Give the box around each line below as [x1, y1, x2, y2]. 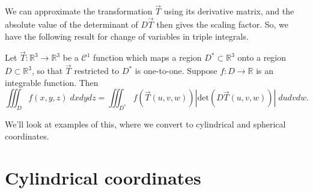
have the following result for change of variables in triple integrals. [5, 29, 249, 42]
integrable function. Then [5, 76, 99, 88]
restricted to [74, 64, 120, 77]
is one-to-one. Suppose [135, 64, 217, 77]
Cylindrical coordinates [5, 165, 201, 189]
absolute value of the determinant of [5, 18, 138, 31]
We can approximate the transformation [5, 5, 153, 17]
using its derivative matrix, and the [163, 5, 294, 17]
